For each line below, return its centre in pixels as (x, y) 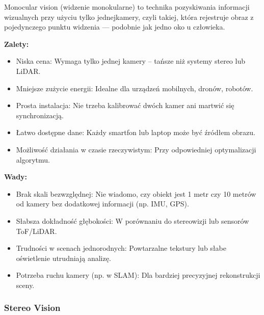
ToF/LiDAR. (36, 231)
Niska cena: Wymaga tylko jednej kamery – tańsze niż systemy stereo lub (130, 61)
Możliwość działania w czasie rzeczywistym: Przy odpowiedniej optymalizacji (136, 149)
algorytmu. (33, 159)
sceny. (25, 285)
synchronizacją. (40, 115)
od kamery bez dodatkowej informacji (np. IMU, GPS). (102, 204)
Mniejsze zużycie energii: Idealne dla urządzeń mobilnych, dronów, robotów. (135, 88)
